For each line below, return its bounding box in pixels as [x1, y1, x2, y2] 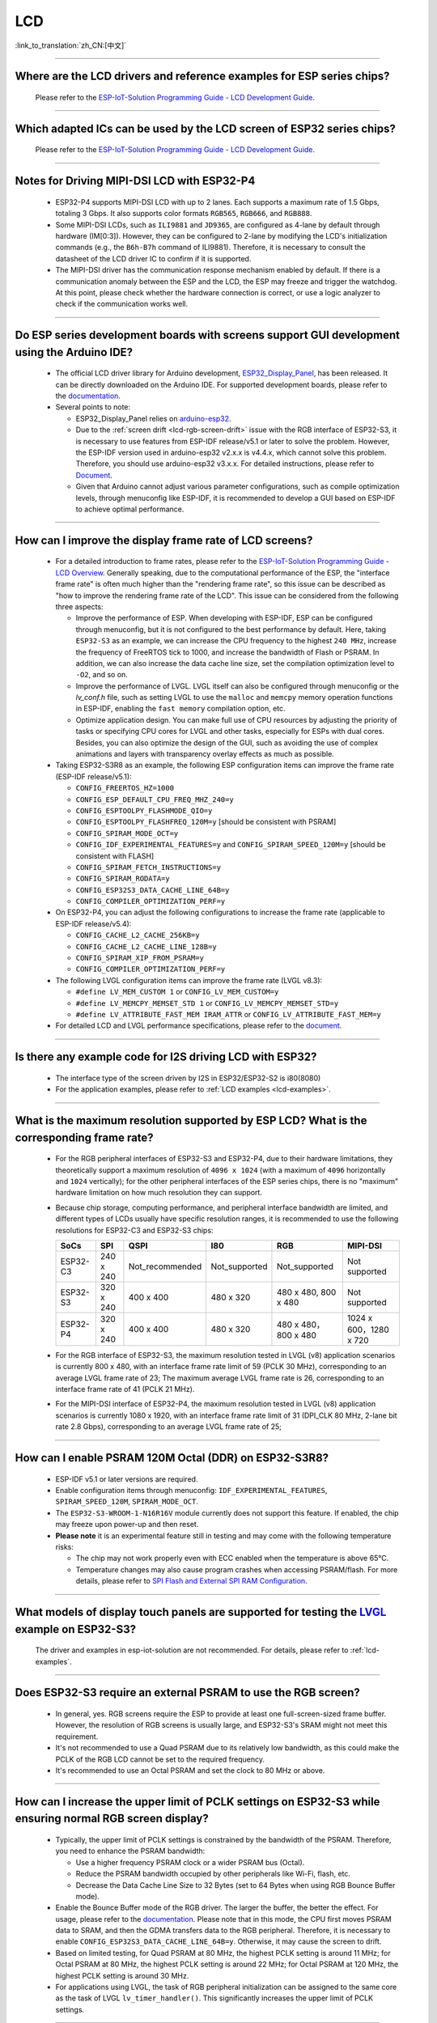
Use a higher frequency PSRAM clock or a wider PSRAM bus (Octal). [75, 1857, 305, 1867]
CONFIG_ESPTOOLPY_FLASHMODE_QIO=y [75, 806, 213, 815]
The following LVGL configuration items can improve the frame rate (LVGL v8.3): [55, 975, 323, 985]
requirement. [55, 1732, 99, 1741]
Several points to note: [55, 402, 131, 412]
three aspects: [55, 601, 104, 611]
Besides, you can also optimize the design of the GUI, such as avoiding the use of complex [75, 737, 379, 748]
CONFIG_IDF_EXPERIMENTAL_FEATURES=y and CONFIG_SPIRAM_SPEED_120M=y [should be [75, 840, 386, 850]
